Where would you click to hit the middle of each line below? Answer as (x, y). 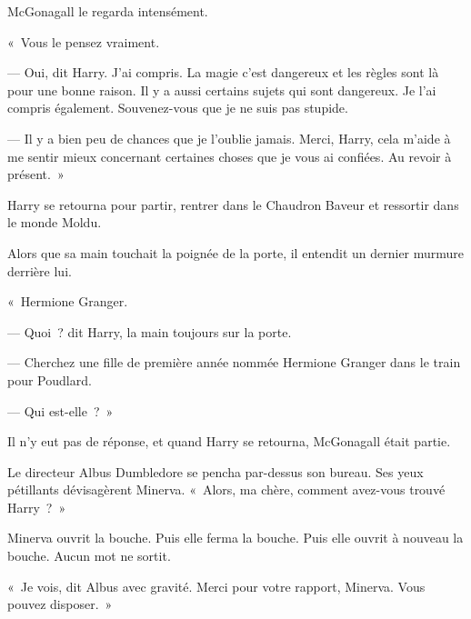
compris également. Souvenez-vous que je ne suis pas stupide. (178, 108)
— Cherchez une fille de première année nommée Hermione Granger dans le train (234, 362)
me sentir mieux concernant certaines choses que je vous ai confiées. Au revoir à (230, 156)
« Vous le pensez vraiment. (84, 41)
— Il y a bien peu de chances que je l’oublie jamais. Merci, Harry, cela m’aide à (229, 138)
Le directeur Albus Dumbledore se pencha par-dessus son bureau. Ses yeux (215, 471)
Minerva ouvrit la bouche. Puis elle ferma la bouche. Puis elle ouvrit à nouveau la (235, 538)
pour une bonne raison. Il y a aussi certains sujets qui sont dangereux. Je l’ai (222, 90)
